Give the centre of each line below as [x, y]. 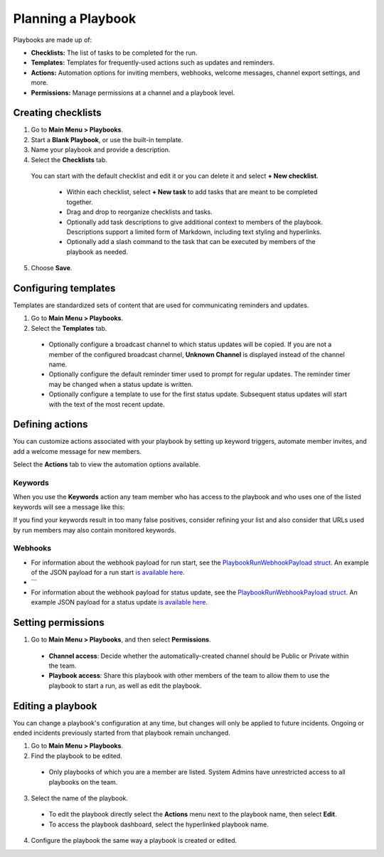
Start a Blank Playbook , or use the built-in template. [107, 139]
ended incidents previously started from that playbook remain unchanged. [122, 733]
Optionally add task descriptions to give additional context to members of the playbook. [195, 222]
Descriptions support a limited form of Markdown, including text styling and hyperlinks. [194, 232]
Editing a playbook [55, 706]
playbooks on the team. [83, 782]
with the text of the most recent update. [107, 404]
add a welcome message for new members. [78, 451]
